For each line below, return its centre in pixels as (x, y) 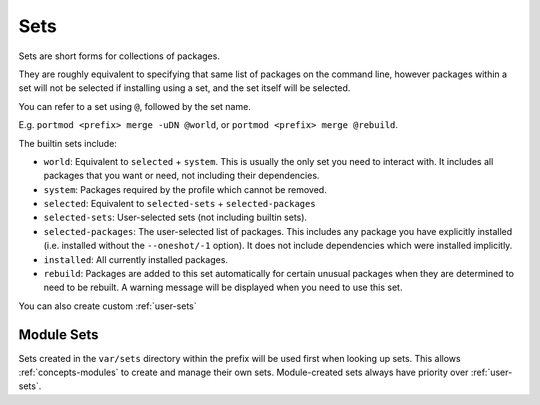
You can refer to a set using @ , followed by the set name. (135, 106)
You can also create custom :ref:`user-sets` (107, 306)
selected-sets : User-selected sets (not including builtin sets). (175, 217)
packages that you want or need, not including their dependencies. (181, 176)
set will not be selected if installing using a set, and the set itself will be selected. (184, 88)
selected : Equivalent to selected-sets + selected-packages (179, 204)
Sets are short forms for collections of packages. (119, 56)
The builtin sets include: (67, 143)
